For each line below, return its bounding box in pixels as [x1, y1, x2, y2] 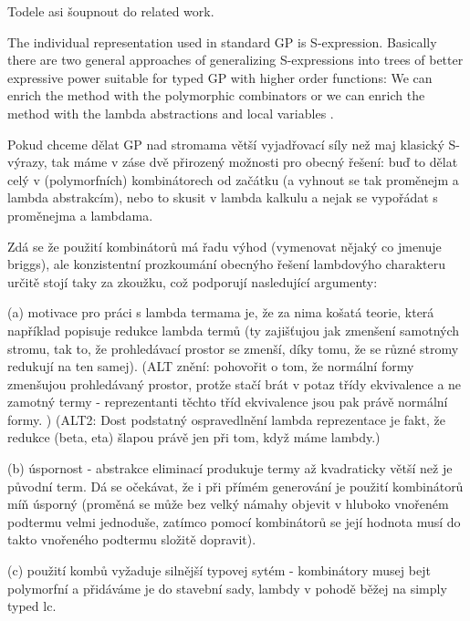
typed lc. [7, 596, 57, 616]
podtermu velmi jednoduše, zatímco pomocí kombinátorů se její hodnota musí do [7, 512, 461, 531]
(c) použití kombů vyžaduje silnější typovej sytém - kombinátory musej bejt [7, 561, 431, 580]
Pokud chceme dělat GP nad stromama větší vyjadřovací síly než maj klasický [7, 134, 444, 153]
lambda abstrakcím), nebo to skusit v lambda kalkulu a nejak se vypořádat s [7, 188, 438, 207]
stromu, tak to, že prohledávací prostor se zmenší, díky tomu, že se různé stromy [7, 338, 459, 357]
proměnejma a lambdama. [7, 205, 153, 224]
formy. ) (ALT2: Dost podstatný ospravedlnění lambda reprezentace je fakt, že [7, 409, 445, 429]
